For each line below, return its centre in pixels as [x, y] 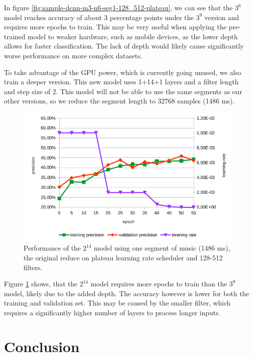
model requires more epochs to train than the [159, 284]
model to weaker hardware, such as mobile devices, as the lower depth [133, 36]
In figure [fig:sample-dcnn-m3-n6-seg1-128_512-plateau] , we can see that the [118, 7]
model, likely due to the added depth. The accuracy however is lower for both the [126, 293]
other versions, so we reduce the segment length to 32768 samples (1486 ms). [119, 101]
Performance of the [52, 248]
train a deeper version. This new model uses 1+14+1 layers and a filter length [121, 82]
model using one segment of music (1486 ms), [162, 248]
